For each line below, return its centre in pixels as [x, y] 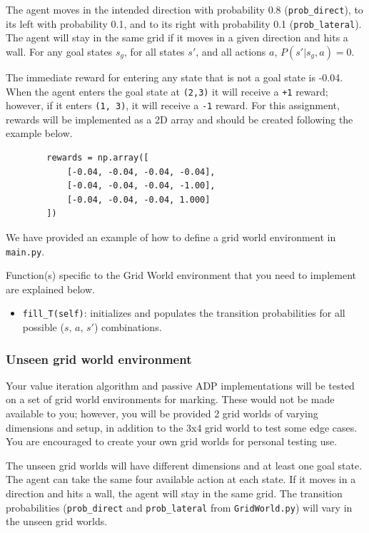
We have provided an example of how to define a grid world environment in [171, 237]
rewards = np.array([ [98, 158]
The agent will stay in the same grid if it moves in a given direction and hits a [177, 37]
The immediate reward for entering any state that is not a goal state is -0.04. [175, 77]
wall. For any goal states [59, 51]
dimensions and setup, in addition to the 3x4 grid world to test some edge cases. [182, 427]
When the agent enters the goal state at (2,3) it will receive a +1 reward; [167, 91]
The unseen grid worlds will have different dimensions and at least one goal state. [184, 465]
